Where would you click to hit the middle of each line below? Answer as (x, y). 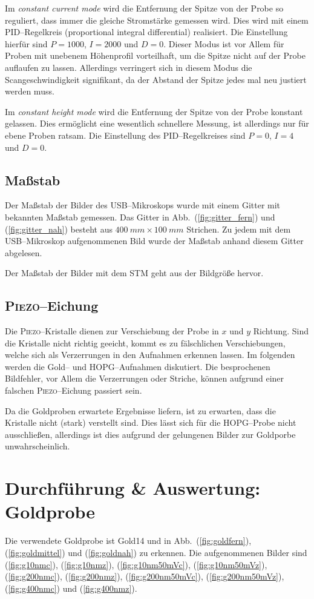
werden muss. (30, 91)
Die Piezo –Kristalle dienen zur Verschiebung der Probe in (112, 331)
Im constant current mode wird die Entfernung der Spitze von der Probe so (144, 8)
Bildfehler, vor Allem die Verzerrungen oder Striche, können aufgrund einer (145, 378)
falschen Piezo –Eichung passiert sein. (74, 390)
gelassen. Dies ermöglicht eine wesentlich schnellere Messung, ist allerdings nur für (157, 123)
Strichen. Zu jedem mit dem (239, 229)
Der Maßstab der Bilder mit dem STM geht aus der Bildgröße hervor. (134, 273)
